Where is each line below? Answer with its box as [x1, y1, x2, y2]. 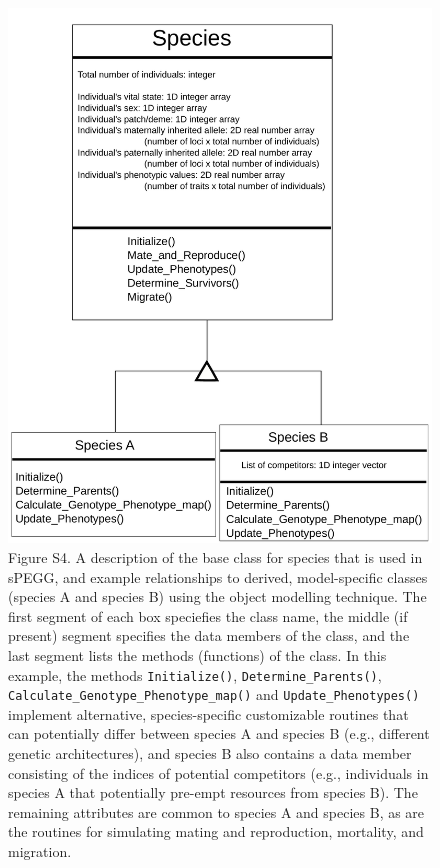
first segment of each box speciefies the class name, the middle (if [8, 605, 408, 626]
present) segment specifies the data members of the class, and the [8, 625, 410, 646]
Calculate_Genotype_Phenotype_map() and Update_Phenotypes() [8, 684, 420, 705]
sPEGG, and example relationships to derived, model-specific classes [8, 566, 428, 587]
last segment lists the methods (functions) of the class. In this [8, 644, 387, 665]
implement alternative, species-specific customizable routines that [8, 703, 409, 724]
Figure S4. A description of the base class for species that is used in [8, 546, 423, 567]
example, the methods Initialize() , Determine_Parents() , [8, 664, 382, 685]
